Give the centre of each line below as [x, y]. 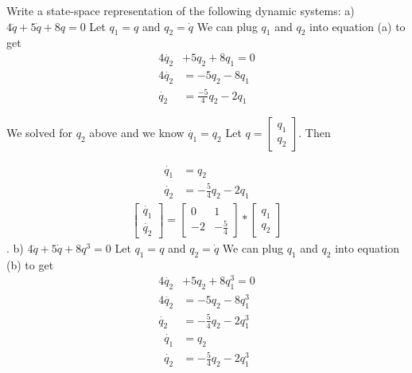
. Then [315, 133]
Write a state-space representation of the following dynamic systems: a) [181, 10]
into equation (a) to [358, 26]
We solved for [39, 133]
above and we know [137, 133]
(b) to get [30, 264]
